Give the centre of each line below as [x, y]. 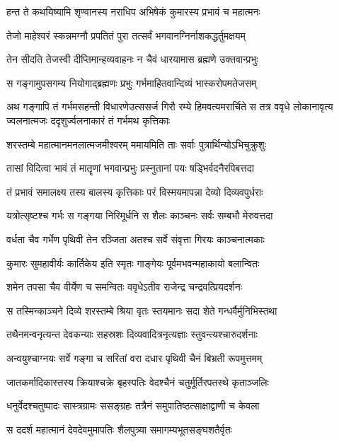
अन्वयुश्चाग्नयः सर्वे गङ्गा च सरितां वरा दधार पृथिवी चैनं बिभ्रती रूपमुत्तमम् [134, 357]
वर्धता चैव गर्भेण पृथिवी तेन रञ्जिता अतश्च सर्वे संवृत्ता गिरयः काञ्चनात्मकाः [136, 239]
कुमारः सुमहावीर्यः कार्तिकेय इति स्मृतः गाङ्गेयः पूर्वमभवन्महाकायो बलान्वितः [133, 263]
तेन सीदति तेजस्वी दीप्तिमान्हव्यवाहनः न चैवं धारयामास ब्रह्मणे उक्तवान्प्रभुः [132, 59]
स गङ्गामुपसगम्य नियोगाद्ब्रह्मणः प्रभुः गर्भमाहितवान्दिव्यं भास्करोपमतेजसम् [132, 82]
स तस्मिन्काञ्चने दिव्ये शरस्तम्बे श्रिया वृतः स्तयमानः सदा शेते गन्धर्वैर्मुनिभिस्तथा [142, 310]
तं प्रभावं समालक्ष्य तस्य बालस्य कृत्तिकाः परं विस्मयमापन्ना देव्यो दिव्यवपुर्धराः [135, 191]
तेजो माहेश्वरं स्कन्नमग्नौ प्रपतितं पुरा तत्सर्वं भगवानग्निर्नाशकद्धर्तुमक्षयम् [126, 35]
